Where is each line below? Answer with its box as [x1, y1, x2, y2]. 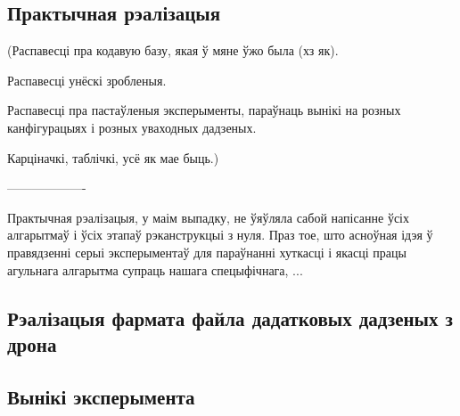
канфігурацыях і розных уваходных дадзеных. [7, 118, 257, 136]
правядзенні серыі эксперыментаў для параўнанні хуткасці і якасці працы [7, 242, 407, 261]
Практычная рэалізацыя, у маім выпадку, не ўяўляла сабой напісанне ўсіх [7, 208, 410, 226]
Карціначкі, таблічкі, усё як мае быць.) [7, 148, 219, 167]
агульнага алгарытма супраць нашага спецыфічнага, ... [7, 260, 303, 279]
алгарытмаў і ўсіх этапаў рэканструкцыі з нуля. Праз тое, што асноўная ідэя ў [7, 225, 433, 244]
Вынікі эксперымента [7, 382, 195, 410]
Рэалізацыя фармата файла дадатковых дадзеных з [7, 304, 453, 331]
